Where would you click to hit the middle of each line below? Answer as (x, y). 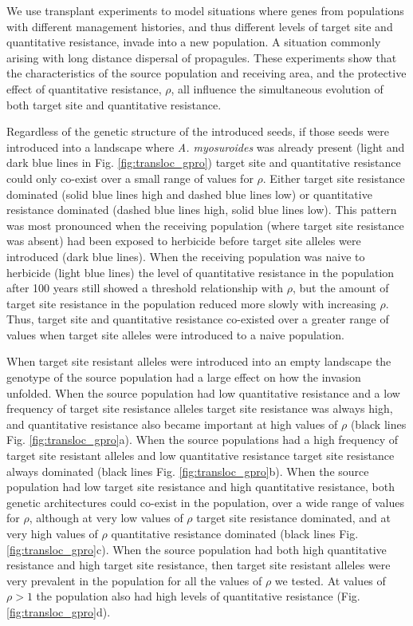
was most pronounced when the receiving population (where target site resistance (205, 225)
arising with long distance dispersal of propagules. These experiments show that (202, 57)
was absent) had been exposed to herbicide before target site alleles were (184, 241)
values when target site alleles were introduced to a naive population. (175, 334)
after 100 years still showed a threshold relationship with (145, 288)
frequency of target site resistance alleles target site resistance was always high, (200, 408)
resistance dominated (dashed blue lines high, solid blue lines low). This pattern (202, 210)
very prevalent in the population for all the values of (134, 580)
